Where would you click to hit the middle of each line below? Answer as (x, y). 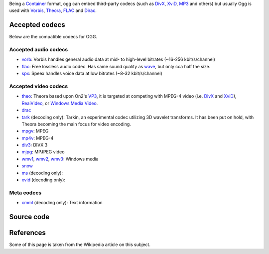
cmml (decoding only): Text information (62, 203)
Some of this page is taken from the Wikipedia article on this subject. (80, 245)
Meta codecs (25, 193)
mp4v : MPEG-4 (38, 138)
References (27, 233)
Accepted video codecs (39, 86)
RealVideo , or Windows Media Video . (60, 103)
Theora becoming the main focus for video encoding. (76, 124)
